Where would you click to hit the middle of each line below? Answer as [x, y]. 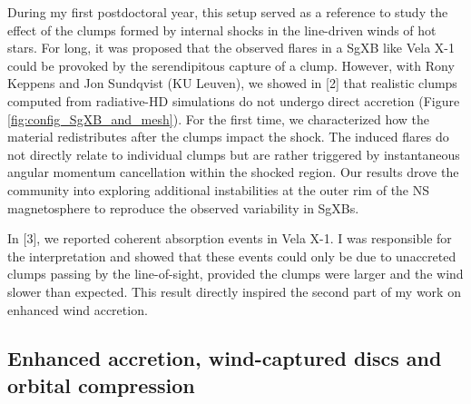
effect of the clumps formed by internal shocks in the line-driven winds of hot [222, 30]
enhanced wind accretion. [78, 309]
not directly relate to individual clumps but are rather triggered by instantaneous [234, 154]
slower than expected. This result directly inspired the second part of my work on [234, 291]
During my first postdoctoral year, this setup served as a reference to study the [228, 12]
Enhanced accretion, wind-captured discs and [225, 358]
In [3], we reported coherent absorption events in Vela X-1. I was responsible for [230, 238]
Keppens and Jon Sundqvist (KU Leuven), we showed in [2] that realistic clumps [232, 83]
